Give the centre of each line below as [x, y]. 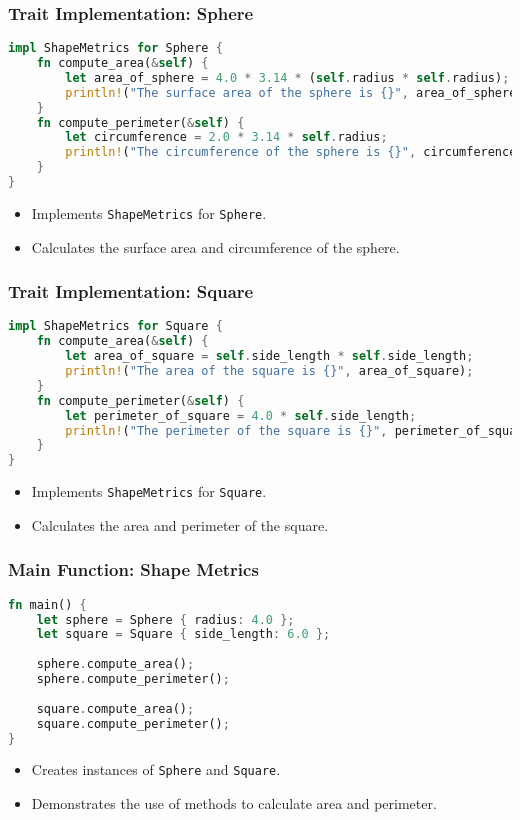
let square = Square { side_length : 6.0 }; [183, 634]
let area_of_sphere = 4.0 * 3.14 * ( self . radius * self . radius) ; [287, 77]
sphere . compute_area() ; [115, 664]
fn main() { [47, 604]
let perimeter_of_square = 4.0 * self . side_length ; [241, 415]
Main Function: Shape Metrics [133, 569]
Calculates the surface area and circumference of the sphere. [215, 246]
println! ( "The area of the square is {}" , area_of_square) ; [269, 371]
